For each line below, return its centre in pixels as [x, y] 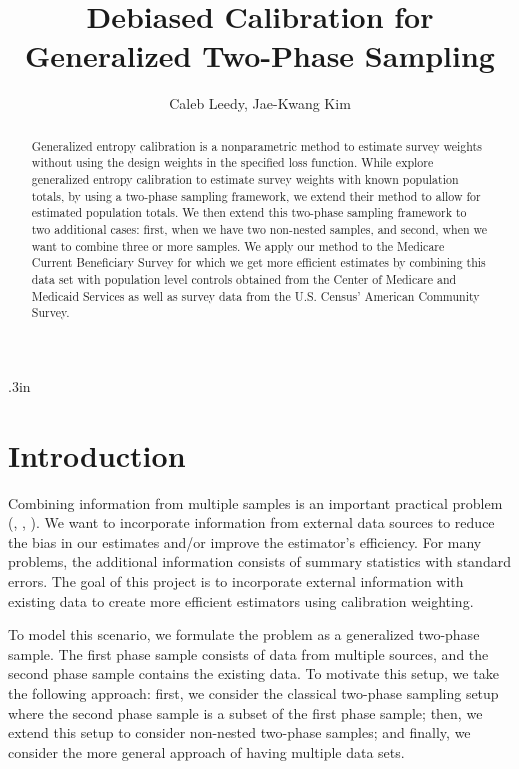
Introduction [97, 454]
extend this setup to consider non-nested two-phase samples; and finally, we [239, 732]
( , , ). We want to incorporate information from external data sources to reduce [251, 522]
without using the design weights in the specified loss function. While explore [232, 162]
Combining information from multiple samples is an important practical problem [255, 502]
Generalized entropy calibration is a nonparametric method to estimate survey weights [256, 145]
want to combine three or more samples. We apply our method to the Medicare [238, 245]
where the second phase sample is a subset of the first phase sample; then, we [245, 712]
